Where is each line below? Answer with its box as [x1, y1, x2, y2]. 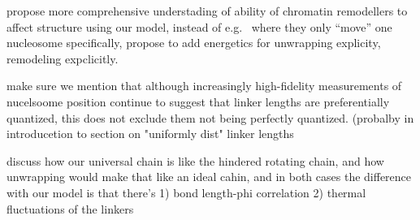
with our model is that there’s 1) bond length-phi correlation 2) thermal [6, 183, 366, 201]
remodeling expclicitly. [6, 50, 119, 67]
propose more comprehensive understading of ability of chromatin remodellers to [6, 2, 408, 19]
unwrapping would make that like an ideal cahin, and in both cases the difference [6, 168, 412, 185]
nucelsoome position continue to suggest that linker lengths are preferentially [6, 93, 390, 110]
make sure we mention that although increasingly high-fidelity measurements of [6, 77, 402, 94]
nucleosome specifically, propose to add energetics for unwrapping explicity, [6, 34, 381, 51]
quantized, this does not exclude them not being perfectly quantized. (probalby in [6, 109, 414, 126]
